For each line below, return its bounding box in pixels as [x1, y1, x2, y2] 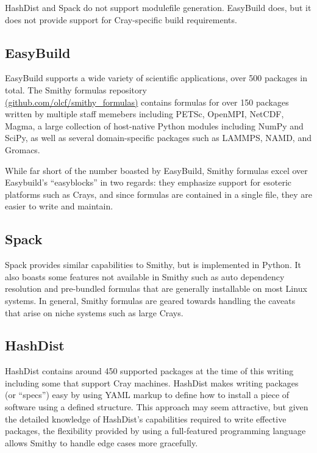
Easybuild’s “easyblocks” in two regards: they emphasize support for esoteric [5, 176, 291, 189]
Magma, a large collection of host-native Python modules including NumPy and [5, 119, 304, 132]
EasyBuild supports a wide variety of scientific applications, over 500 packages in [5, 71, 308, 84]
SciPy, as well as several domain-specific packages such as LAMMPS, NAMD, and [5, 131, 312, 144]
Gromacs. [5, 143, 40, 156]
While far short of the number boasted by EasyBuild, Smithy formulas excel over [5, 164, 308, 176]
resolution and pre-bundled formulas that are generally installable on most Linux [5, 282, 307, 295]
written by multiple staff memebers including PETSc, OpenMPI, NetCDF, [5, 107, 284, 120]
